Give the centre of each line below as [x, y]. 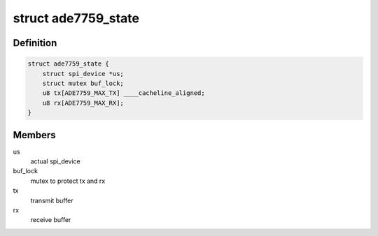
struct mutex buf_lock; [83, 83]
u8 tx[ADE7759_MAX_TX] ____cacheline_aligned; [124, 93]
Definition [35, 43]
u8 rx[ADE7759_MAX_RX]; [83, 103]
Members [34, 135]
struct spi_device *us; [83, 74]
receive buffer [51, 220]
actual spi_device [55, 161]
